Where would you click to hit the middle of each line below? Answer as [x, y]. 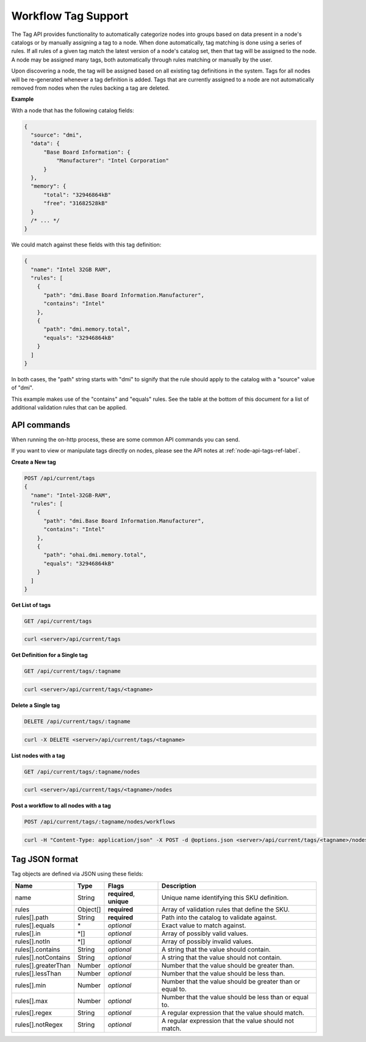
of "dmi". [22, 388]
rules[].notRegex [39, 1024]
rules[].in [28, 933]
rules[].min [30, 985]
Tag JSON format [45, 859]
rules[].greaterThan [43, 965]
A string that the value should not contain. [222, 957]
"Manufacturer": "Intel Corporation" [112, 161]
